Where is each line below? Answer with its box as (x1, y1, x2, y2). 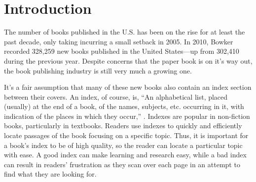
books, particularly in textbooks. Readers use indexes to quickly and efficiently (4, 120, 242, 131)
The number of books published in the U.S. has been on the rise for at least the (4, 27, 245, 37)
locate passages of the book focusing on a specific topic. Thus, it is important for (4, 130, 249, 141)
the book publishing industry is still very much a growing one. (4, 65, 192, 75)
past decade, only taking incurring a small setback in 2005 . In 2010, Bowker (4, 36, 233, 46)
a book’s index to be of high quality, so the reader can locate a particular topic (4, 140, 243, 150)
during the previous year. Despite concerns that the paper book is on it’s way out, (4, 55, 253, 66)
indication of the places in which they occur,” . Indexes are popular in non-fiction (4, 110, 250, 121)
